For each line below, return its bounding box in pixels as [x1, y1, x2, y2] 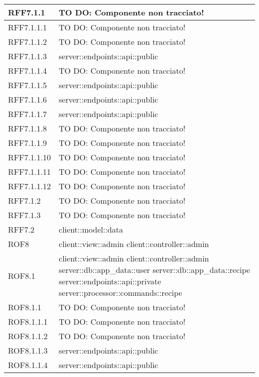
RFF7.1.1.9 [8, 137, 47, 148]
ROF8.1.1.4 [8, 359, 48, 371]
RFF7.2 [8, 224, 35, 235]
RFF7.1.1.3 [8, 50, 47, 62]
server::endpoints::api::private [59, 275, 161, 287]
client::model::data [59, 224, 123, 235]
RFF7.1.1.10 [8, 151, 51, 163]
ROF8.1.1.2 [8, 330, 48, 342]
